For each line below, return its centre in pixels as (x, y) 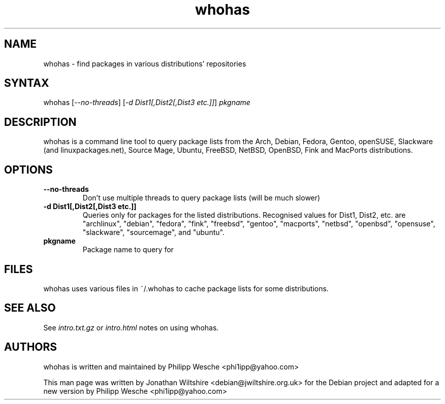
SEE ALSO (30, 308)
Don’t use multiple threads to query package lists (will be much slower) (201, 198)
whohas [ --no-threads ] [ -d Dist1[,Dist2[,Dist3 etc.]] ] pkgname (147, 103)
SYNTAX (27, 83)
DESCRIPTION (40, 122)
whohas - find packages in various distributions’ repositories (145, 63)
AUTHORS (31, 347)
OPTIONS (28, 170)
